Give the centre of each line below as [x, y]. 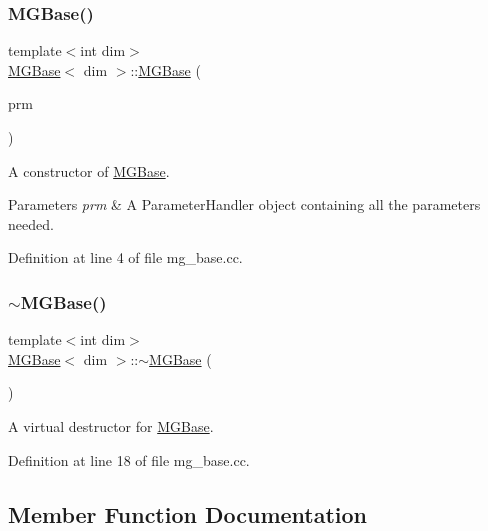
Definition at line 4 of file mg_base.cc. [125, 257]
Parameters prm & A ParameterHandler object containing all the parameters [244, 204]
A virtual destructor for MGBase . [111, 425]
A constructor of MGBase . [89, 170]
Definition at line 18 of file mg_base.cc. [129, 459]
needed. [31, 223]
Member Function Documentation [188, 513]
